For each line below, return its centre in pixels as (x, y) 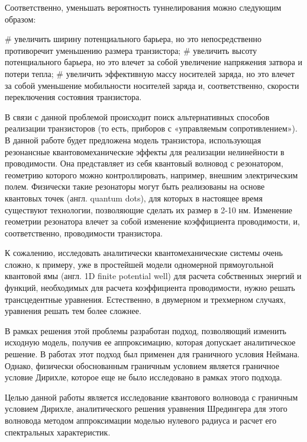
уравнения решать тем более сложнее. (73, 311)
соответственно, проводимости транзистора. (84, 233)
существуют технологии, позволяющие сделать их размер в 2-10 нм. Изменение (148, 209)
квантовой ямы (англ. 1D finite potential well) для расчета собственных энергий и (153, 276)
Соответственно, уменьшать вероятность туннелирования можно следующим (143, 7)
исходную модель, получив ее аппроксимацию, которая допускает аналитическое (150, 342)
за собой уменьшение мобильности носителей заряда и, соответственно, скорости (152, 85)
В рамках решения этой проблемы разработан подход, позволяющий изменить (146, 330)
